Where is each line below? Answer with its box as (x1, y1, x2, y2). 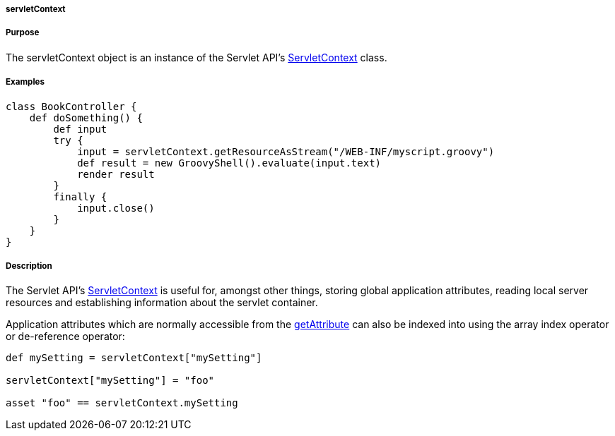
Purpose (6, 28, 40, 38)
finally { (53, 190, 107, 202)
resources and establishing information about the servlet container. (6, 296, 318, 309)
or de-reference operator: (6, 330, 125, 343)
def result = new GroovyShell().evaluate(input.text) (77, 157, 382, 169)
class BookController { (6, 100, 137, 112)
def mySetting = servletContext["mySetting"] (6, 352, 262, 364)
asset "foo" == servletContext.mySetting (6, 397, 238, 409)
